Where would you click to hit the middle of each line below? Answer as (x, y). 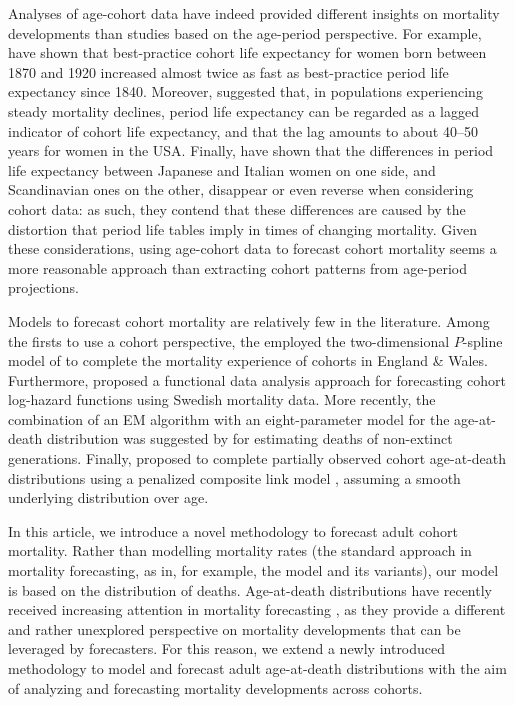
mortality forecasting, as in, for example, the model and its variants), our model (253, 570)
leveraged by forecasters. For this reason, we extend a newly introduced (227, 648)
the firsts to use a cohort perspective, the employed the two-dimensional (229, 340)
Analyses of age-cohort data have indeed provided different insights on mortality (254, 13)
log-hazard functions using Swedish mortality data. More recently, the (222, 399)
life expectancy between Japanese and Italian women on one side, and (222, 169)
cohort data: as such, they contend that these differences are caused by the (237, 208)
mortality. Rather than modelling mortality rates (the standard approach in (240, 550)
